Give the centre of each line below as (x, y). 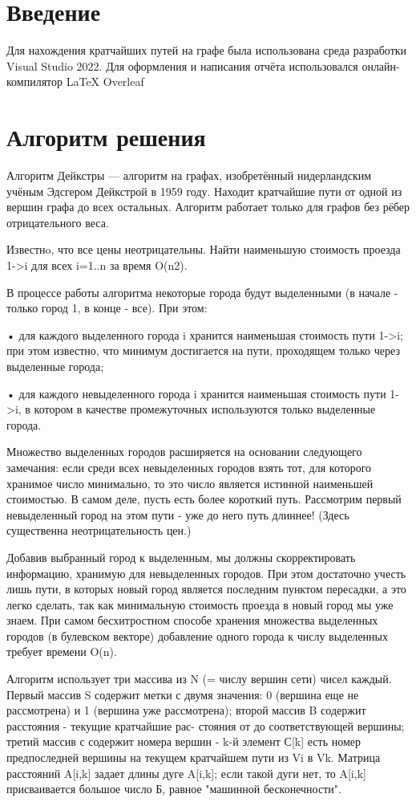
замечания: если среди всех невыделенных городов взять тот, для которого (189, 467)
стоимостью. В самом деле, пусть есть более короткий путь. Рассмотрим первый (204, 499)
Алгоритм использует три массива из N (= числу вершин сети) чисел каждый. (199, 679)
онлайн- (381, 65)
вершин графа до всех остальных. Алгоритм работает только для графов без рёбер (208, 207)
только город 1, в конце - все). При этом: (107, 308)
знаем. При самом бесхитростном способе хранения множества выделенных (192, 620)
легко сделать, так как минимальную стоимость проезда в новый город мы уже (200, 604)
